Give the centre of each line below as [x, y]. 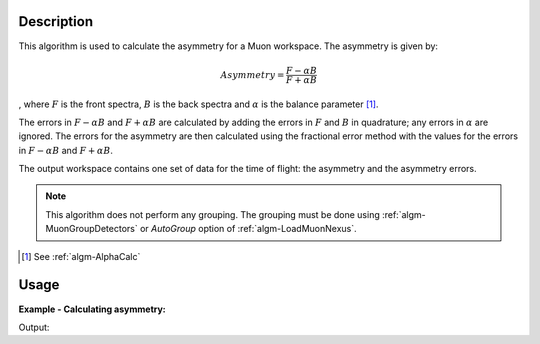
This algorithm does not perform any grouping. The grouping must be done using [212, 214]
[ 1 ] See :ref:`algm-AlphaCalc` [81, 256]
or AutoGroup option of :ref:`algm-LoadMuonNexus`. [248, 229]
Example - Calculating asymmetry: [92, 309]
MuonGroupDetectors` [92, 229]
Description [56, 21]
